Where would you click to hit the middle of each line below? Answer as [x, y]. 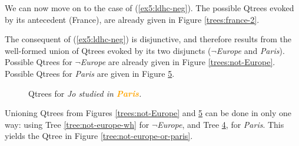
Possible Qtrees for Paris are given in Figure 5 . [90, 73]
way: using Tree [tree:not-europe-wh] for [77, 124]
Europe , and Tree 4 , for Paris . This [221, 124]
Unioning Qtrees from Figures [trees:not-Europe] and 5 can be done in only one [148, 113]
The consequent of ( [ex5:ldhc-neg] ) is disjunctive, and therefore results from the [148, 39]
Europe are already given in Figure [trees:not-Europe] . [178, 62]
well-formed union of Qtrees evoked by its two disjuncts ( [108, 50]
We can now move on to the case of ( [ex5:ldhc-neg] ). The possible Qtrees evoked [149, 8]
